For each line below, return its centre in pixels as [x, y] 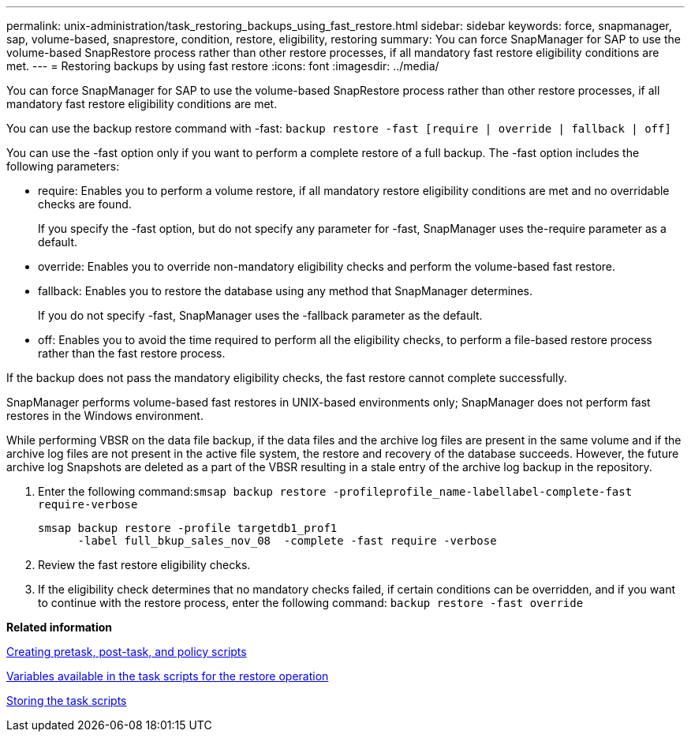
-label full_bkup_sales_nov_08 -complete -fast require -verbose [287, 541]
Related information [60, 627]
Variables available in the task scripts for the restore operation [168, 676]
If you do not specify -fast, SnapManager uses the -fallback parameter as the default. [260, 315]
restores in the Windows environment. [105, 416]
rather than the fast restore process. [132, 353]
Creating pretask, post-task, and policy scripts [127, 652]
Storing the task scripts [67, 701]
